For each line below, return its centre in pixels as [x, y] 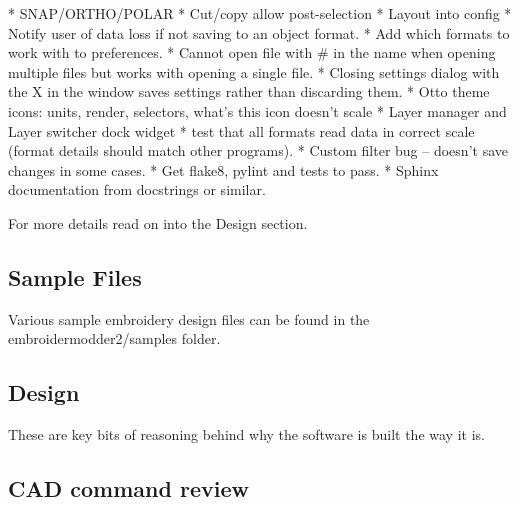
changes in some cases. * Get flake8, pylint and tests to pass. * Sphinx [223, 169]
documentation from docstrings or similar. [137, 189]
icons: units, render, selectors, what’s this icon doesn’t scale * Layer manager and [257, 110]
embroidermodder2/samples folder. [114, 338]
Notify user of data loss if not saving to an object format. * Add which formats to [259, 32]
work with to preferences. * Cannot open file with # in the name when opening [252, 52]
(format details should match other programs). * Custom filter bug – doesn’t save [258, 150]
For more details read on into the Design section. [158, 222]
